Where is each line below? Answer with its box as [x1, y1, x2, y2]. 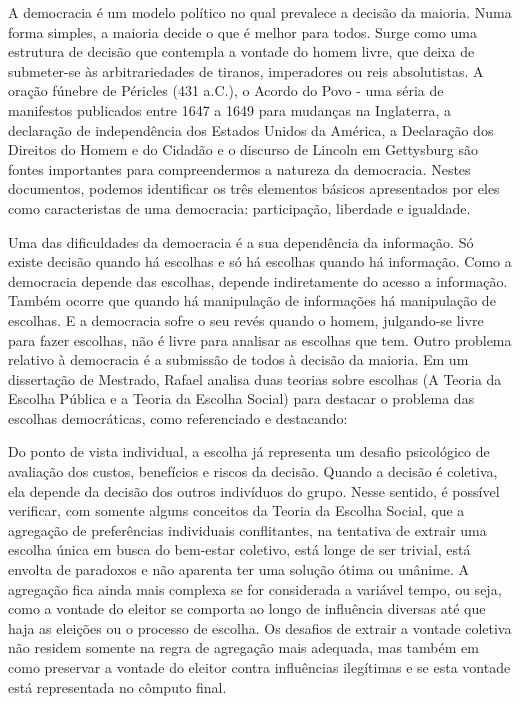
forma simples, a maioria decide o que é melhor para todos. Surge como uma [8, 21, 477, 42]
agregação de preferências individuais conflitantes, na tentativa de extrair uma [8, 519, 487, 540]
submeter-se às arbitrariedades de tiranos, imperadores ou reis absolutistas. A [8, 60, 484, 81]
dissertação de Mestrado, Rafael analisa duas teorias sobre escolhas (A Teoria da [8, 368, 502, 389]
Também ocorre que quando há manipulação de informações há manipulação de [8, 290, 496, 311]
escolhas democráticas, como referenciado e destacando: [8, 407, 348, 428]
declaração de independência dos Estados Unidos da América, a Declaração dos [8, 119, 494, 140]
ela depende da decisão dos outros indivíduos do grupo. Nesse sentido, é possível [8, 480, 500, 501]
